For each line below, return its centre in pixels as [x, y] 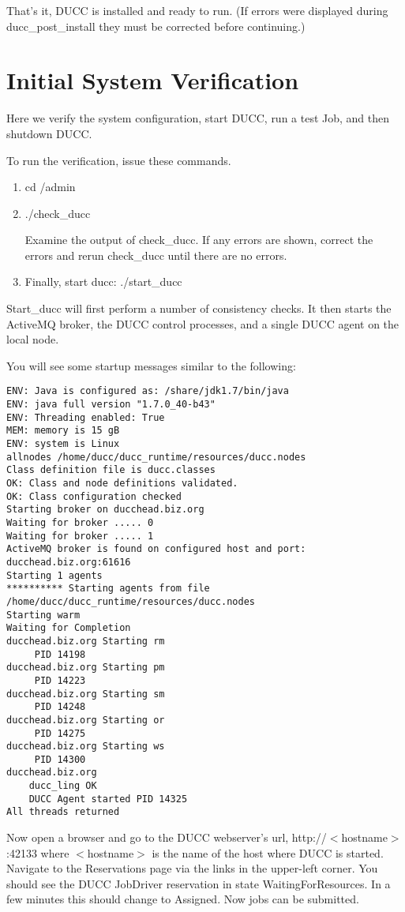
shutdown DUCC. [49, 133]
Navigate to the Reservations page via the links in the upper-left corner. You [192, 868]
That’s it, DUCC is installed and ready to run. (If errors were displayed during [197, 10]
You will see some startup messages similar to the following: [151, 365]
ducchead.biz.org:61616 [69, 562]
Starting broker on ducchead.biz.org [105, 510]
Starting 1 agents [54, 575]
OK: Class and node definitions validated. [122, 484]
